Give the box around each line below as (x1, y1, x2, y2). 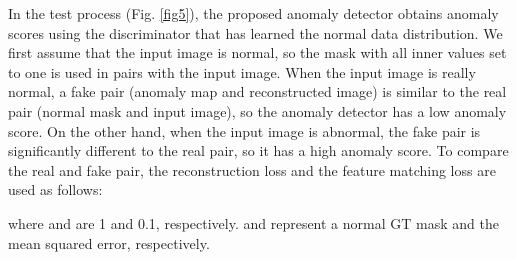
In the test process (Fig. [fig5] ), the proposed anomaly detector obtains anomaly (8, 3, 499, 23)
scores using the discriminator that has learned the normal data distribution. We (8, 22, 503, 43)
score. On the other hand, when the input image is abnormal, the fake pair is (8, 120, 481, 141)
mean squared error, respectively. (8, 232, 210, 253)
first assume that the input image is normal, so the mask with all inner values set (8, 42, 507, 63)
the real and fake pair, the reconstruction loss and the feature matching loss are (8, 159, 496, 180)
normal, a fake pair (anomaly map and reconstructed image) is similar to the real (8, 81, 507, 102)
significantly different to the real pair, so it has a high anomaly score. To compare (8, 140, 509, 161)
